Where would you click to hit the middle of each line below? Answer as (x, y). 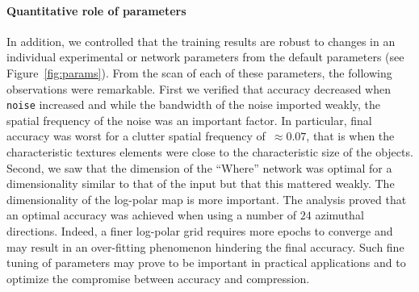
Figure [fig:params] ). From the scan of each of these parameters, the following (199, 72)
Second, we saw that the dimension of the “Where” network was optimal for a (199, 167)
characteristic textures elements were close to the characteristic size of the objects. (210, 152)
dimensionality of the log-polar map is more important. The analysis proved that (207, 199)
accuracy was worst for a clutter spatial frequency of (136, 136)
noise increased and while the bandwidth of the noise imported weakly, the (194, 104)
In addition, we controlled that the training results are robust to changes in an (201, 41)
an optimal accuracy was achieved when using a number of (152, 215)
